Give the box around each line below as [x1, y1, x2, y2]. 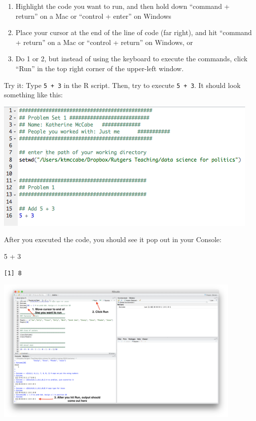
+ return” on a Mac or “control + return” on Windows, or [15, 37, 193, 47]
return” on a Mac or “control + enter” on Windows [15, 10, 172, 21]
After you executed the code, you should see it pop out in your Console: [4, 234, 221, 245]
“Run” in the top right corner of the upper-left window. [15, 63, 184, 73]
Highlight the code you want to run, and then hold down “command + [15, 1, 230, 11]
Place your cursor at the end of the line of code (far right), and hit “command [15, 27, 252, 38]
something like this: [4, 89, 63, 100]
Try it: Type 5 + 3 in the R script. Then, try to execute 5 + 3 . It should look [4, 80, 241, 90]
